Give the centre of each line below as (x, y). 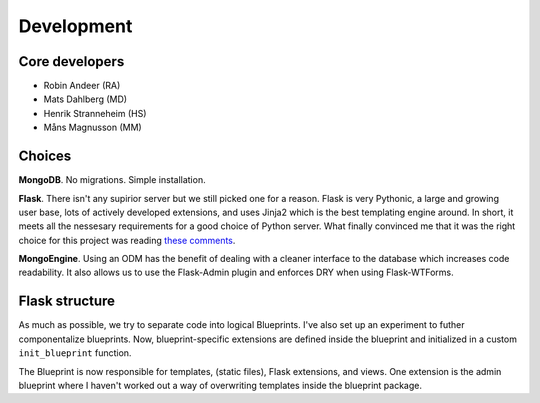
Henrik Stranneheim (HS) (95, 113)
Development (75, 26)
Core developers (71, 61)
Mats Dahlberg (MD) (85, 99)
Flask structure (66, 301)
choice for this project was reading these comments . (127, 240)
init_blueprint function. (75, 353)
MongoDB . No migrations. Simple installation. (112, 180)
